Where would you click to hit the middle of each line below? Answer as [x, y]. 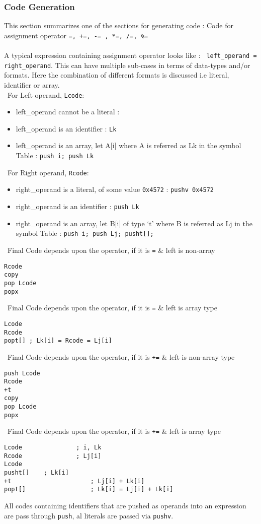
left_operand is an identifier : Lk [66, 128]
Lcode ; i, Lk [53, 448]
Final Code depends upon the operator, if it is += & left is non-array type [121, 356]
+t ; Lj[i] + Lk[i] [74, 481]
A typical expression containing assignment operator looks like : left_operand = [130, 55]
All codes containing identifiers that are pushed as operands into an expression [125, 506]
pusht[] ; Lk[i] [36, 473]
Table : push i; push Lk [55, 155]
